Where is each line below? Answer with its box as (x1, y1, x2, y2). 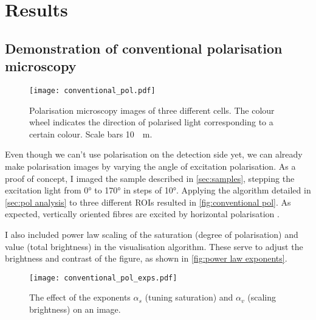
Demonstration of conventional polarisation (5, 38, 283, 57)
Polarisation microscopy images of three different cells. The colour (29, 103, 275, 116)
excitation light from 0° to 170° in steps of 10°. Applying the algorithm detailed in (5, 184, 311, 197)
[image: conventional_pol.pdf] (29, 86, 156, 95)
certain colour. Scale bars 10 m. (29, 127, 153, 140)
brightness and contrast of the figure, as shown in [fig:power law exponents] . (5, 252, 287, 265)
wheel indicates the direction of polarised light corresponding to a (29, 116, 273, 128)
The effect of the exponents (29, 291, 131, 304)
